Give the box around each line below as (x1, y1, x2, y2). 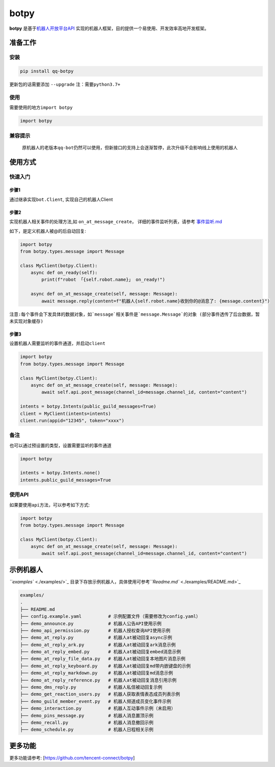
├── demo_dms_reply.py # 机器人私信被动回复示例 (20, 685, 163, 690)
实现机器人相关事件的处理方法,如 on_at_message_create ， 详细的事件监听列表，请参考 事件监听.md (9, 219, 222, 225)
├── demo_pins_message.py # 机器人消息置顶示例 (20, 712, 154, 718)
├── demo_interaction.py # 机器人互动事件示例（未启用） (20, 706, 176, 711)
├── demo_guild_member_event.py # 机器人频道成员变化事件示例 (20, 698, 172, 704)
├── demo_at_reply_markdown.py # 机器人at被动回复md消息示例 (20, 670, 173, 676)
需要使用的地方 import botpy (9, 104, 73, 111)
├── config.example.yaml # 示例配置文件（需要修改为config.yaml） (20, 614, 201, 619)
